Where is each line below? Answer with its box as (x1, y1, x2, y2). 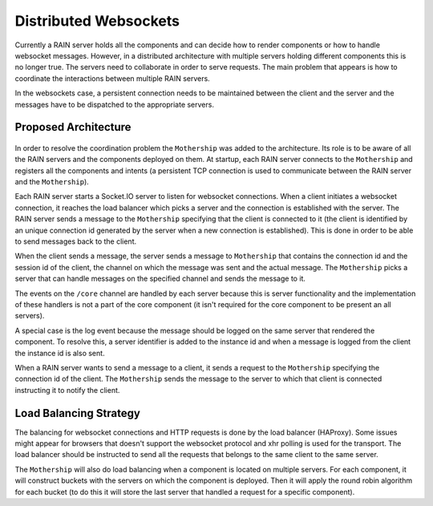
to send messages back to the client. (14, 237, 136, 246)
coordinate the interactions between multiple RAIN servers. (14, 73, 210, 83)
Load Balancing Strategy (14, 406, 140, 420)
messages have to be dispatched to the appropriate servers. (14, 99, 214, 109)
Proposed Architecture (14, 120, 132, 134)
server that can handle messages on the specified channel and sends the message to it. (14, 273, 306, 284)
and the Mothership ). (14, 177, 90, 187)
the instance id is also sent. (14, 348, 105, 358)
